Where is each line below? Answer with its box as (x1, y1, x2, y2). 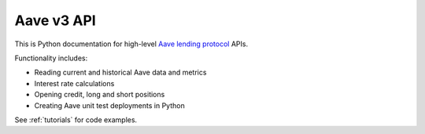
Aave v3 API (14, 12, 96, 29)
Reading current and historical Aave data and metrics (34, 67, 207, 78)
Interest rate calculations (34, 78, 115, 88)
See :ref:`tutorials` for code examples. (14, 114, 138, 125)
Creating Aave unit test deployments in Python (34, 100, 185, 110)
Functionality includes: (14, 53, 88, 63)
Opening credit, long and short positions (34, 90, 165, 100)
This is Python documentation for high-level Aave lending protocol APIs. (14, 39, 248, 49)
